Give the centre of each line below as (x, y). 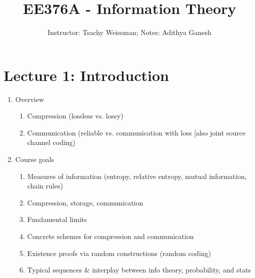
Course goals (34, 159)
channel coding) (51, 142)
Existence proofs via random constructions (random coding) (119, 253)
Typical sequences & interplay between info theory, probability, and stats (139, 270)
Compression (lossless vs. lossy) (75, 116)
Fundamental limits (57, 219)
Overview (30, 99)
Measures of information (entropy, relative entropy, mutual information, (137, 176)
